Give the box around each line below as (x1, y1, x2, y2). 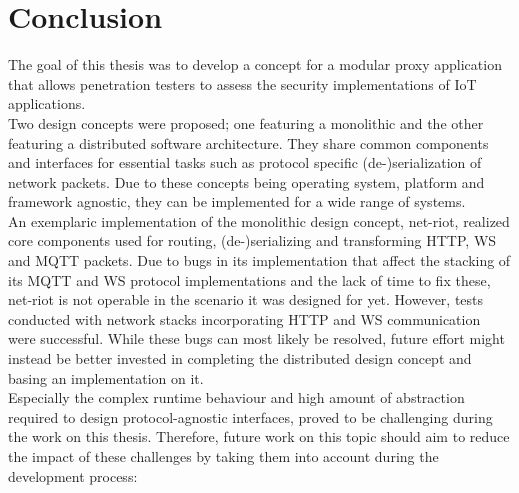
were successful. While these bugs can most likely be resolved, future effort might (8, 328, 505, 349)
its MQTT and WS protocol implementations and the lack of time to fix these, (8, 269, 491, 290)
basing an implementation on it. (8, 367, 204, 388)
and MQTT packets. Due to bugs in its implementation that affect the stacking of (8, 250, 511, 271)
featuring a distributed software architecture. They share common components (8, 132, 489, 153)
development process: (8, 465, 138, 486)
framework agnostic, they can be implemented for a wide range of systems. (8, 191, 466, 212)
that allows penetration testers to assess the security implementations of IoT (8, 73, 477, 94)
